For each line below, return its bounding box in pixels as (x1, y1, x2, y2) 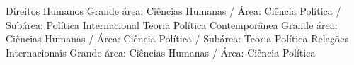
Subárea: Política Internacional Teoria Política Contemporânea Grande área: (6, 17, 338, 32)
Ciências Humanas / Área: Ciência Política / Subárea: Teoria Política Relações (6, 31, 348, 46)
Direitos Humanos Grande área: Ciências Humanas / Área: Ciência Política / (6, 4, 341, 18)
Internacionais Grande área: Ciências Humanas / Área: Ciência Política (6, 45, 316, 59)
